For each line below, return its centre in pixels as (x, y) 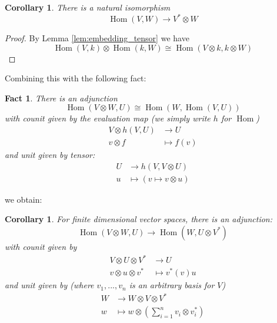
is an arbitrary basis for (172, 285)
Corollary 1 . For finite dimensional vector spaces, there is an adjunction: (139, 219)
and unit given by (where (49, 285)
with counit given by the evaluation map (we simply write (108, 118)
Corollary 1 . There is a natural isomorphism (88, 7)
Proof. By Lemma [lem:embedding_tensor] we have (97, 38)
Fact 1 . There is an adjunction (61, 98)
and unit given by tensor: (50, 155)
